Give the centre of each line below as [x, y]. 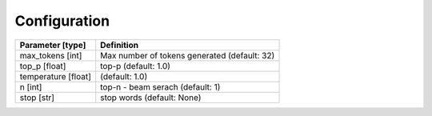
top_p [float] [43, 66]
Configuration [62, 21]
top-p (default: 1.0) [136, 66]
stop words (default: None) [151, 98]
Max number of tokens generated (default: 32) [188, 55]
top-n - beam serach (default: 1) [160, 86]
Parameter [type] [53, 45]
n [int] [31, 86]
